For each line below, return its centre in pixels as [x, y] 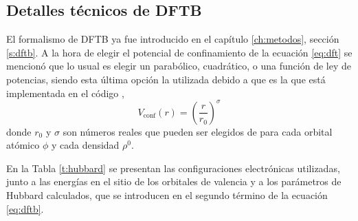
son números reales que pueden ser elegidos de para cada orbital [198, 131]
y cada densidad [85, 145]
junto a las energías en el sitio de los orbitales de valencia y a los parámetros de [174, 181]
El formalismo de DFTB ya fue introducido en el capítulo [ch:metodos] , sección [173, 39]
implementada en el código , [65, 93]
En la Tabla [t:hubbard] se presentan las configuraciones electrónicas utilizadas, [173, 168]
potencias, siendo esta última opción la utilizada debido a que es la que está [166, 79]
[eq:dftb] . [25, 208]
